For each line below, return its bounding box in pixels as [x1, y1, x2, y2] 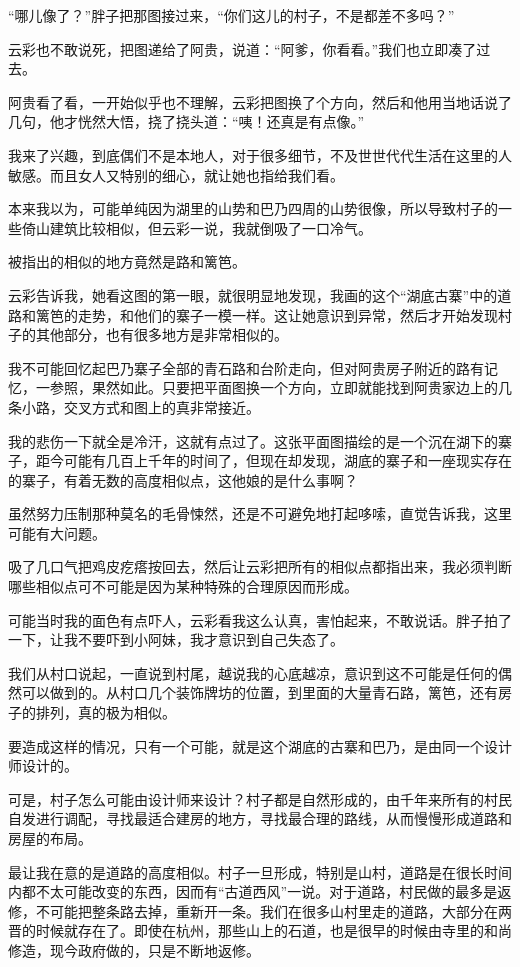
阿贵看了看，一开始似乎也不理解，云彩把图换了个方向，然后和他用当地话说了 [8, 91, 512, 112]
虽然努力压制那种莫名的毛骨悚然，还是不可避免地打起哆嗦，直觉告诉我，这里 [8, 503, 512, 524]
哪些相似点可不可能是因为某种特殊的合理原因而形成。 [8, 576, 358, 597]
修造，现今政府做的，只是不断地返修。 [8, 939, 260, 960]
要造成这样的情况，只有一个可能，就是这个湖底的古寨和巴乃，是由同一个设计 [8, 735, 512, 756]
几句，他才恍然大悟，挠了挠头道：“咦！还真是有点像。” [8, 111, 365, 132]
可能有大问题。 [8, 522, 106, 543]
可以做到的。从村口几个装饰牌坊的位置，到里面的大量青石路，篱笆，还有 [21, 682, 498, 703]
